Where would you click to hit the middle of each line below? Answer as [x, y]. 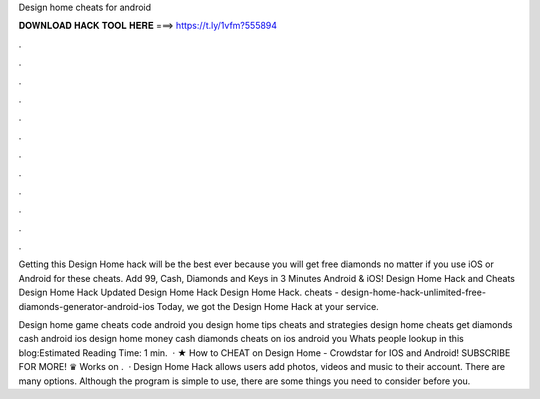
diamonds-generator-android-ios [86, 306]
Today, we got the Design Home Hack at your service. [267, 306]
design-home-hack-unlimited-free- [413, 292]
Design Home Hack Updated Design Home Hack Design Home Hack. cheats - [178, 292]
